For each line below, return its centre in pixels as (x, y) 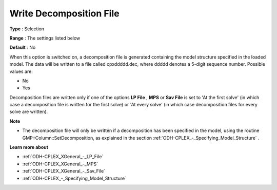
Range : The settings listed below (45, 38)
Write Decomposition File (65, 13)
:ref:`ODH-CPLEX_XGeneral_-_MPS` (60, 164)
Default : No (23, 47)
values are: (21, 71)
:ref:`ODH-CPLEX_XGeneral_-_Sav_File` (64, 171)
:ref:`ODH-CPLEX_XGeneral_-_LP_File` (63, 157)
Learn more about (29, 147)
